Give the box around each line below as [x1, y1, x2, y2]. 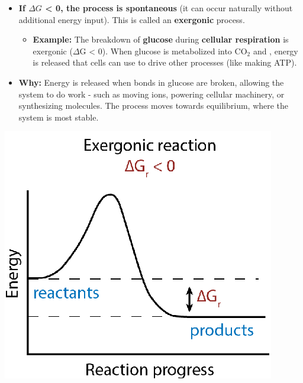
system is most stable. [18, 111, 99, 123]
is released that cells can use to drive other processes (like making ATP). [33, 56, 297, 69]
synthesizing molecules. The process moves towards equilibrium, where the [18, 99, 289, 112]
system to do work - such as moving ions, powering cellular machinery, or [18, 87, 285, 100]
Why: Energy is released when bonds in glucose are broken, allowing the [18, 76, 284, 88]
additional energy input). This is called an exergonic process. [18, 13, 245, 25]
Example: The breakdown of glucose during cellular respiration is [33, 33, 289, 46]
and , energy [253, 44, 298, 57]
